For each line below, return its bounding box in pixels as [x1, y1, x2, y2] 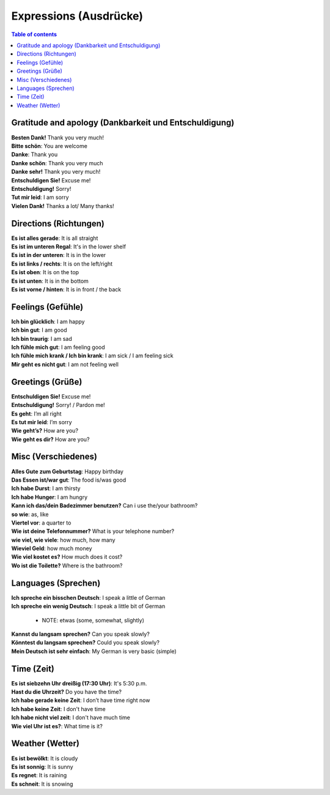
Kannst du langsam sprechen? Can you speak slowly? [11, 630, 150, 638]
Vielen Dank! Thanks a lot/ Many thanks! [11, 202, 114, 209]
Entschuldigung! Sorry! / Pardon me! [11, 401, 105, 409]
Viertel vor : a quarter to [11, 519, 71, 526]
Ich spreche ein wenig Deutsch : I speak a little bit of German [11, 603, 166, 610]
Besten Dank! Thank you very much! [11, 133, 104, 141]
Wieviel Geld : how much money [11, 545, 92, 552]
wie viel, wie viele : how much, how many [11, 536, 116, 543]
